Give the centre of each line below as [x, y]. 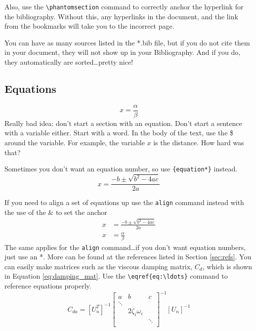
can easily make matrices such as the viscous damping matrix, [99, 266]
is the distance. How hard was [199, 143]
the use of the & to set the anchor [56, 212]
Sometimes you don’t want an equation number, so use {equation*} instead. [121, 169]
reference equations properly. [48, 286]
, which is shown [227, 266]
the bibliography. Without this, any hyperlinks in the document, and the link [121, 16]
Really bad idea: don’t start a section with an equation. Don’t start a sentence [123, 123]
